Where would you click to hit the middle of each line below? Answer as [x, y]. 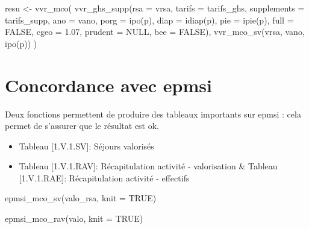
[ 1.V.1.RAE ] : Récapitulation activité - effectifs [104, 177]
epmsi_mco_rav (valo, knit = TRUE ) [74, 218]
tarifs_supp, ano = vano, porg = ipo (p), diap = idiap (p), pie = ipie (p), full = [149, 20]
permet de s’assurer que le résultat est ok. [82, 126]
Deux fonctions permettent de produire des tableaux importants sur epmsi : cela [153, 114]
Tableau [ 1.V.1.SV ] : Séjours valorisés [86, 146]
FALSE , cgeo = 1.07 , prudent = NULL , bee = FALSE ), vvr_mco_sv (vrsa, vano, [155, 32]
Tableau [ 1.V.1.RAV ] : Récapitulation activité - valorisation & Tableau [148, 166]
